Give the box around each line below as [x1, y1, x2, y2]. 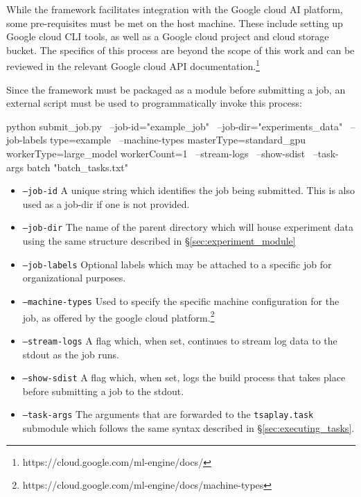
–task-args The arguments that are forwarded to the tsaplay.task [22, 407, 314, 421]
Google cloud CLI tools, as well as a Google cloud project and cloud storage [6, 29, 329, 44]
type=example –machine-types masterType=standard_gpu [50, 132, 306, 147]
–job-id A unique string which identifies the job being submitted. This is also [22, 183, 355, 198]
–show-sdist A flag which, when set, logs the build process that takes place [22, 370, 346, 385]
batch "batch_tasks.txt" [26, 159, 129, 174]
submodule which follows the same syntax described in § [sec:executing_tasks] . [22, 421, 355, 435]
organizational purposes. [22, 270, 126, 285]
